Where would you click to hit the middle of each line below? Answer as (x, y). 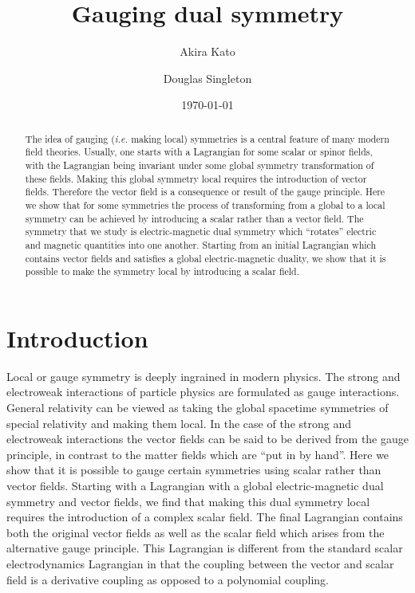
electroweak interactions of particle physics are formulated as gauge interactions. (203, 392)
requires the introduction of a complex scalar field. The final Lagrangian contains (205, 517)
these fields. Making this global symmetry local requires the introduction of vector (196, 178)
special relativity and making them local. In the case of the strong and (179, 423)
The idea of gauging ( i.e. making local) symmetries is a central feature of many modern (207, 138)
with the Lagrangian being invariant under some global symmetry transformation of (200, 165)
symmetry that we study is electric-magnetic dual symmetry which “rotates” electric (201, 232)
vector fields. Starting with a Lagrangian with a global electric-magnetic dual (195, 486)
